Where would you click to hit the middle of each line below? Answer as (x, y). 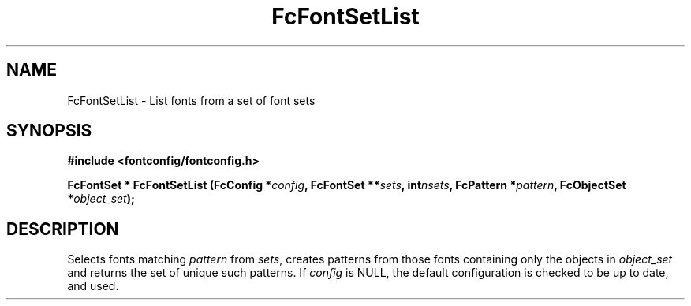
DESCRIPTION (63, 229)
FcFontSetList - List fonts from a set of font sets (191, 100)
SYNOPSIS (49, 131)
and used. (93, 286)
